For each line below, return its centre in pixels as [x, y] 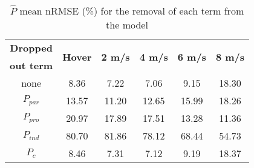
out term [31, 65]
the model [127, 25]
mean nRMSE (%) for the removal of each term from [132, 11]
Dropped [31, 48]
